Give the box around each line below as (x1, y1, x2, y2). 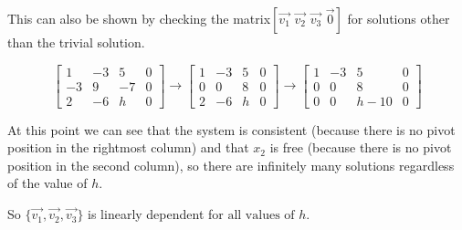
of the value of (7, 173, 88, 193)
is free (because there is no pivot (269, 138, 452, 157)
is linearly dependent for (88, 204, 224, 224)
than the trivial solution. (7, 33, 145, 51)
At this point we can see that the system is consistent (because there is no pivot (7, 120, 456, 139)
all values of (227, 209, 295, 223)
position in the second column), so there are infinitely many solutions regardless (7, 155, 455, 174)
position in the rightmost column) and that (7, 138, 249, 157)
